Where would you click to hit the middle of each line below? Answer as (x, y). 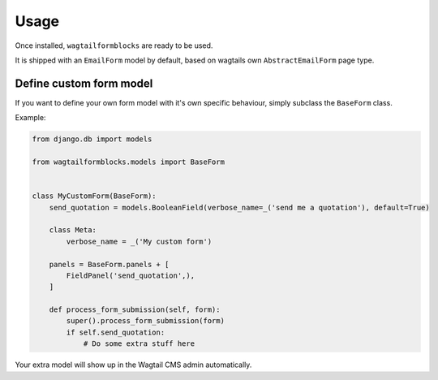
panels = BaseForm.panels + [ (109, 264)
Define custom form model (84, 83)
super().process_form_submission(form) (145, 321)
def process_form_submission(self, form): (135, 310)
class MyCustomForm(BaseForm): (94, 196)
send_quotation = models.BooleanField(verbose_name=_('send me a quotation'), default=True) (239, 207)
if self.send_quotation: (116, 332)
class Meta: (73, 230)
